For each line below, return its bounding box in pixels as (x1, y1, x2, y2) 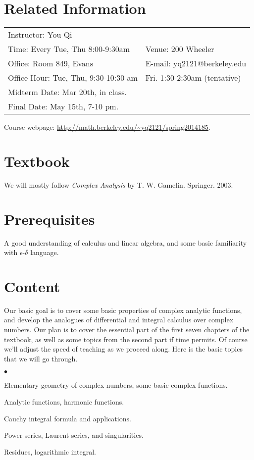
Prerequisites (4, 208, 95, 229)
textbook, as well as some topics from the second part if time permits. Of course (4, 334, 248, 344)
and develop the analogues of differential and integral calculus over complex (4, 314, 234, 325)
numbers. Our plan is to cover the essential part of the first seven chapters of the (4, 324, 250, 335)
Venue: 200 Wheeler (145, 43, 214, 55)
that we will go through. (4, 353, 78, 363)
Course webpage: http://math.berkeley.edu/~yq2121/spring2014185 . (4, 122, 210, 132)
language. (30, 247, 59, 257)
